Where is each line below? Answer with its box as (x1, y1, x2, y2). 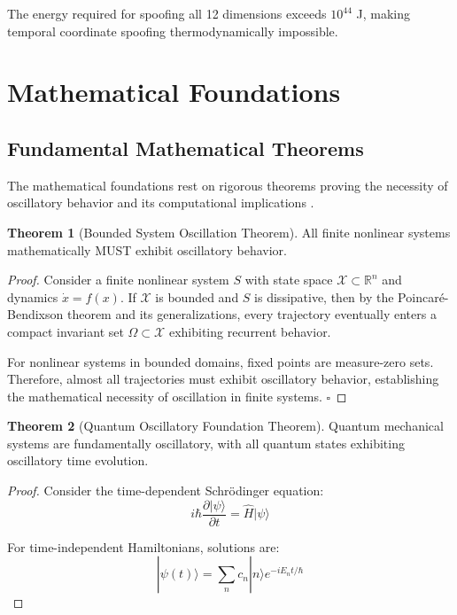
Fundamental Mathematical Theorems (7, 134, 364, 161)
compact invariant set (7, 322, 124, 340)
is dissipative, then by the (254, 287, 394, 306)
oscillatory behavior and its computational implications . (7, 193, 314, 212)
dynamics (7, 287, 58, 306)
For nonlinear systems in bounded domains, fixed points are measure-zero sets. (7, 352, 434, 370)
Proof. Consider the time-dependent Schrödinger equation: (7, 481, 324, 500)
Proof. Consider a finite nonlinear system (7, 270, 229, 289)
